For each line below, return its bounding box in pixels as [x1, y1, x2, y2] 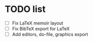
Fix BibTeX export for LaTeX [12, 26, 70, 31]
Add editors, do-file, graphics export [12, 31, 88, 37]
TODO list [5, 3, 46, 15]
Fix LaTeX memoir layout [12, 20, 64, 26]
